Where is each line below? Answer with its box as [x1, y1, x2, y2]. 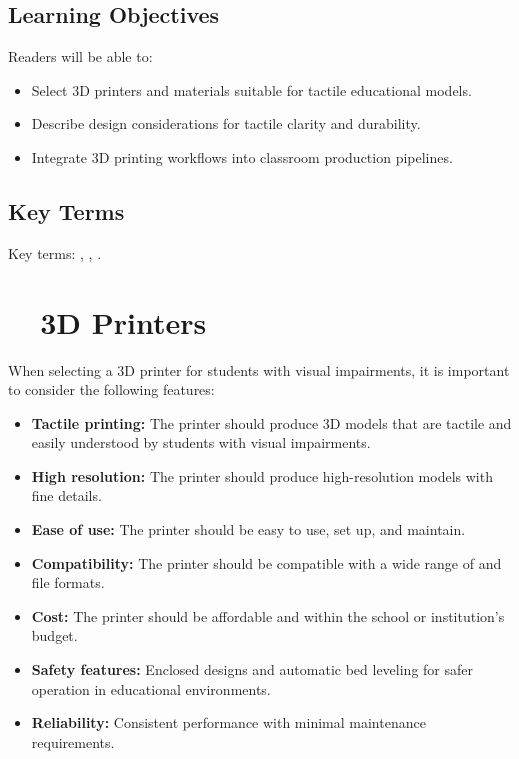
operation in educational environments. [31, 678, 271, 699]
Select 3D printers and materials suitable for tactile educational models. [31, 79, 472, 100]
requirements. [31, 731, 115, 752]
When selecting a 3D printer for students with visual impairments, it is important [8, 359, 510, 380]
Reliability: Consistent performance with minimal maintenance [31, 712, 426, 733]
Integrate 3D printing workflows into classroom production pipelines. [31, 146, 453, 167]
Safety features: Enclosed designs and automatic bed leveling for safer [31, 659, 474, 680]
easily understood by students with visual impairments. [31, 432, 371, 453]
